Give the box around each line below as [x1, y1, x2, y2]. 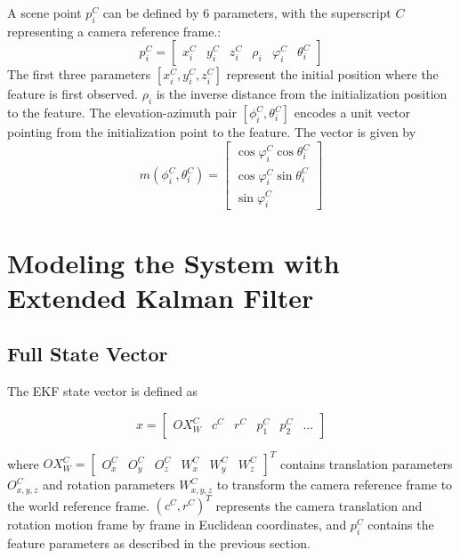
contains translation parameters [279, 454, 453, 473]
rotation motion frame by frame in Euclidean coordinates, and [7, 515, 347, 534]
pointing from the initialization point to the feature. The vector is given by [7, 123, 416, 142]
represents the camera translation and [215, 496, 423, 514]
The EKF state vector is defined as [7, 382, 198, 400]
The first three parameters [7, 65, 151, 84]
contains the [367, 515, 434, 534]
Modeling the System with [7, 244, 340, 280]
